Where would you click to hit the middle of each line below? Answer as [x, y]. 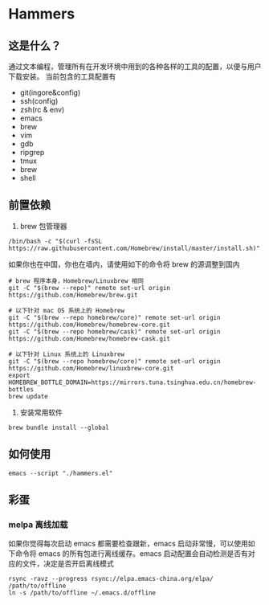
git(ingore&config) [50, 92]
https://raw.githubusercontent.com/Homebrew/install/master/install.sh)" [134, 248]
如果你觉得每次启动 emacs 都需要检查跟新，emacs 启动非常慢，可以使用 [128, 544]
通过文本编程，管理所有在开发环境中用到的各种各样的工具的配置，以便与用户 [135, 66]
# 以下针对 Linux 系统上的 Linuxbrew [67, 354]
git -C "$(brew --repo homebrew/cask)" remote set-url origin [114, 331]
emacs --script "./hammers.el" [61, 473]
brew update [28, 396]
